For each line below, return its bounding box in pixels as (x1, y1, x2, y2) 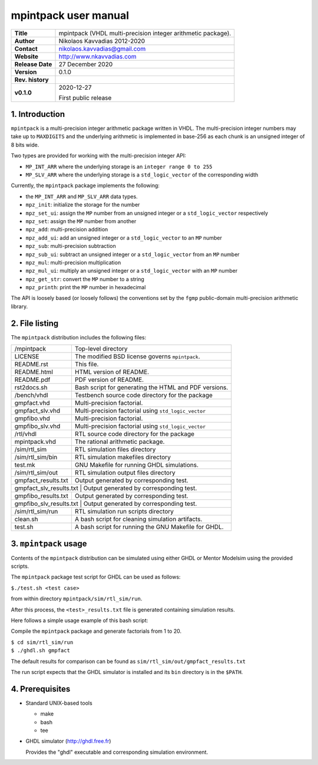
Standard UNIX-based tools (25, 699, 92, 707)
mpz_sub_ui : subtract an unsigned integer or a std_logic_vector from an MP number (25, 251, 240, 258)
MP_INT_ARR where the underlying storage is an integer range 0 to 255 (25, 163, 213, 170)
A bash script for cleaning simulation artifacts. (74, 515, 203, 524)
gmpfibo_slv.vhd (14, 422, 61, 430)
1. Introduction (11, 109, 65, 119)
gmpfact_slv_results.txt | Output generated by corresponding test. (14, 484, 197, 492)
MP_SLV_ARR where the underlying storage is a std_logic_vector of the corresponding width (25, 171, 259, 178)
